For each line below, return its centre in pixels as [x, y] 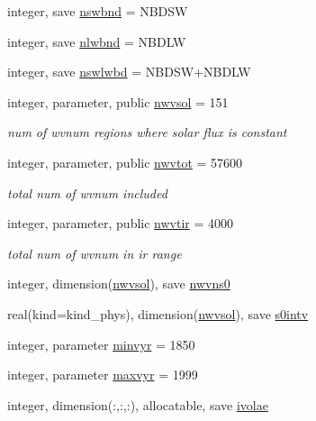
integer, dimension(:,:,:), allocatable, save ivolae [138, 404]
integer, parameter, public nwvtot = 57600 [125, 162]
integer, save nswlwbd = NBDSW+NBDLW [129, 72]
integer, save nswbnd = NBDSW [98, 11]
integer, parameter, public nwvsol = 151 [118, 101]
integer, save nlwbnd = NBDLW [97, 41]
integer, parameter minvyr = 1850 [101, 344]
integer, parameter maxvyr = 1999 [103, 375]
